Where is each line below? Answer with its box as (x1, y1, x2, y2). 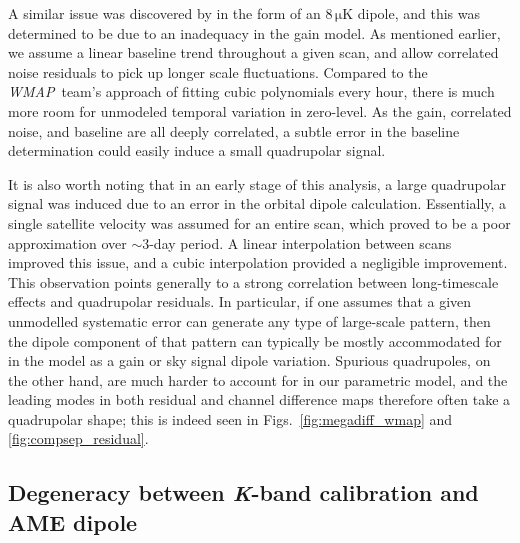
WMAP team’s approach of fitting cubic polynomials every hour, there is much (8, 81, 495, 102)
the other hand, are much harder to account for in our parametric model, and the (8, 369, 508, 390)
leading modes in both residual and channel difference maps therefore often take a (8, 389, 511, 410)
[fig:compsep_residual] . (8, 428, 149, 449)
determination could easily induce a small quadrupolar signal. (8, 140, 386, 161)
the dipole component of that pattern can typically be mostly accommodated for (8, 330, 502, 351)
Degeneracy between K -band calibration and (8, 477, 479, 508)
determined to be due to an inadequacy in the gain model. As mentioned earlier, (8, 22, 501, 43)
